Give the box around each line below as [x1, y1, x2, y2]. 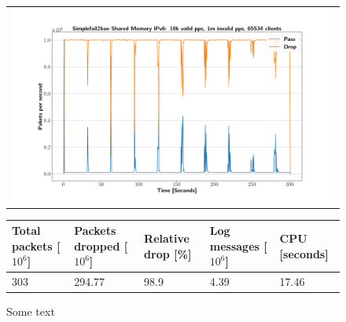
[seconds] [279, 245, 329, 262]
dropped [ [74, 237, 128, 254]
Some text [6, 303, 55, 320]
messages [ [209, 237, 267, 254]
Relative [144, 229, 190, 246]
